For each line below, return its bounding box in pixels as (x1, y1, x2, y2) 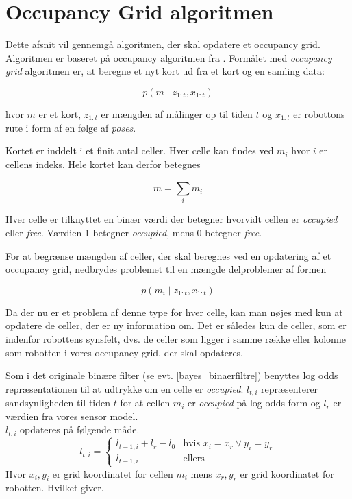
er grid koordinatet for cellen (52, 466, 173, 480)
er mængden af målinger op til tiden (101, 106, 253, 121)
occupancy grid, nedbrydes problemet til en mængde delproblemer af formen (5, 262, 327, 276)
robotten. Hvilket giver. (5, 480, 104, 495)
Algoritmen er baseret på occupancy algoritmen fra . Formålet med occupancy (5, 50, 332, 64)
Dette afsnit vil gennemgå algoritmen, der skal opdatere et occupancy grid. (5, 37, 320, 51)
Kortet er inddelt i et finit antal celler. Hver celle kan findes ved (5, 143, 274, 158)
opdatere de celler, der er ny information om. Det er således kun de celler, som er (5, 318, 347, 332)
